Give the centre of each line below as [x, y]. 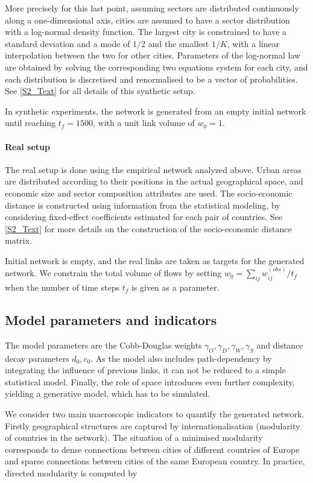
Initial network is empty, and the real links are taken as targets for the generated [155, 260]
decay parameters [37, 358]
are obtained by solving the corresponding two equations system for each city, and [156, 67]
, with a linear [253, 43]
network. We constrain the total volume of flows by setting [113, 273]
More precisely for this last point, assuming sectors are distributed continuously [152, 8]
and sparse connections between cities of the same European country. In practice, [155, 461]
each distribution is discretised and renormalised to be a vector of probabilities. [151, 79]
